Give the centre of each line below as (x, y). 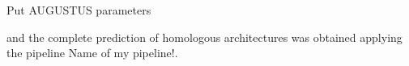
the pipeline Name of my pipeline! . (92, 53)
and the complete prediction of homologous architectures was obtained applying (204, 37)
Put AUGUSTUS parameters (79, 10)
